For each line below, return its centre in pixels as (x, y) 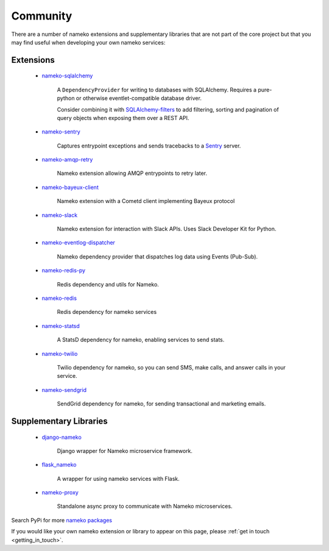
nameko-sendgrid (64, 389)
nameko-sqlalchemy (67, 76)
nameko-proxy (60, 492)
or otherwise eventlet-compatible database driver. (139, 98)
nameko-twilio (60, 354)
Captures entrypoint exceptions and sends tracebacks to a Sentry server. (149, 146)
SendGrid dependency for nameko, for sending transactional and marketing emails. (161, 404)
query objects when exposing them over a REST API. (123, 118)
